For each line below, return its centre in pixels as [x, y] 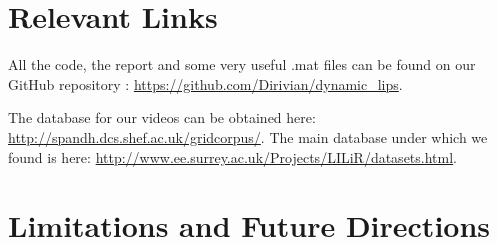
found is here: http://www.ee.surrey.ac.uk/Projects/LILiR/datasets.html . [232, 156]
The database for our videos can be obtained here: [162, 117]
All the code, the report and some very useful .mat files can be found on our [242, 64]
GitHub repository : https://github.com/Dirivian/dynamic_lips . [205, 83]
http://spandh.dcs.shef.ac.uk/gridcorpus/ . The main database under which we [248, 136]
